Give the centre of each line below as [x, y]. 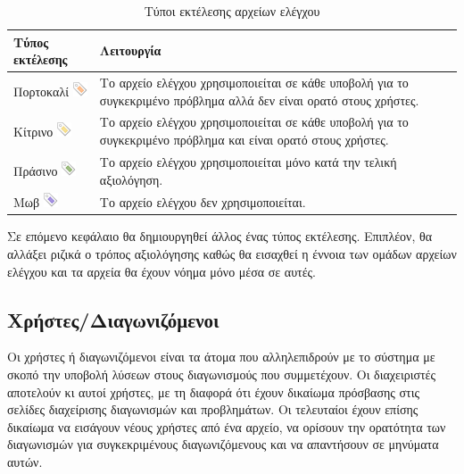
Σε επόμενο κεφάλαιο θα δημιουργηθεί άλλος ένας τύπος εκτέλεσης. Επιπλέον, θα [220, 236]
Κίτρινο [33, 131]
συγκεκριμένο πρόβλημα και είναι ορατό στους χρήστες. [244, 140]
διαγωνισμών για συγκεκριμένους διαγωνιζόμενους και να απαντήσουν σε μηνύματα [223, 444]
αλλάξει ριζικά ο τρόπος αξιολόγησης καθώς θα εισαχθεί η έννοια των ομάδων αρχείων [232, 254]
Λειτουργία [130, 50]
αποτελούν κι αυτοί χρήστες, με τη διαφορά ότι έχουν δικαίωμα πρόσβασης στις [214, 391]
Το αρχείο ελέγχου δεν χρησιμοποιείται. [203, 201]
